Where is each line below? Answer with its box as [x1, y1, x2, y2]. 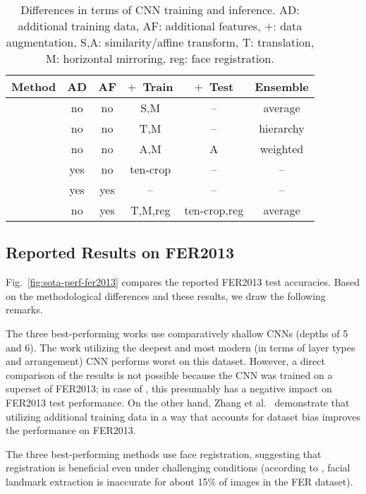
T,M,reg [130, 202, 171, 218]
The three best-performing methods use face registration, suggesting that [6, 446, 322, 461]
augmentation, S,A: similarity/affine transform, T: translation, [6, 34, 315, 50]
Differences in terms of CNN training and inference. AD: [20, 1, 300, 18]
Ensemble [255, 78, 309, 95]
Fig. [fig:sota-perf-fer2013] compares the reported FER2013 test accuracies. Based [6, 275, 360, 289]
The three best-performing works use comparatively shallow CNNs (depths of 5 [6, 325, 348, 340]
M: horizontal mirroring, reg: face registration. [46, 50, 274, 66]
